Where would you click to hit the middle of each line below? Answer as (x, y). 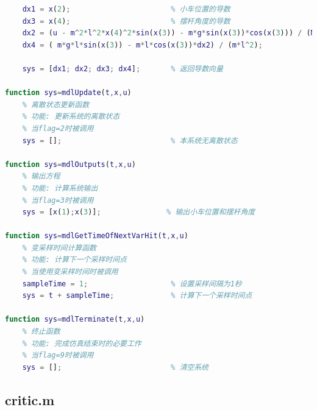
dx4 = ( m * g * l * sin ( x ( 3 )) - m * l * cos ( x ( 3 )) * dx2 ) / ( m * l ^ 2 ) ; (142, 45)
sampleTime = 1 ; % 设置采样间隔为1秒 (132, 284)
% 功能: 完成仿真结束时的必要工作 (82, 343)
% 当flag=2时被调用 (58, 128)
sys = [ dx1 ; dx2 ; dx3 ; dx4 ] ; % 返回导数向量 (123, 69)
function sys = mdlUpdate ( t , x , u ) (68, 93)
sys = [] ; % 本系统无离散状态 (130, 140)
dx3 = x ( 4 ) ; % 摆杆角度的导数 (126, 21)
